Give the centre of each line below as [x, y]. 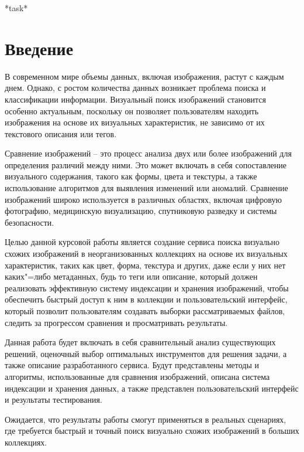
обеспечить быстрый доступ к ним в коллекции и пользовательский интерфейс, [146, 299]
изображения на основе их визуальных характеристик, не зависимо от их [135, 122]
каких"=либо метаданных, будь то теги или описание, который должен [131, 276]
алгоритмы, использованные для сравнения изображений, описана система [137, 376]
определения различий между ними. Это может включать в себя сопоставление [146, 164]
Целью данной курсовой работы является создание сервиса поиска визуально [142, 242]
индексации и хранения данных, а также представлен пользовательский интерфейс [152, 388]
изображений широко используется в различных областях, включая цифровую [143, 199]
